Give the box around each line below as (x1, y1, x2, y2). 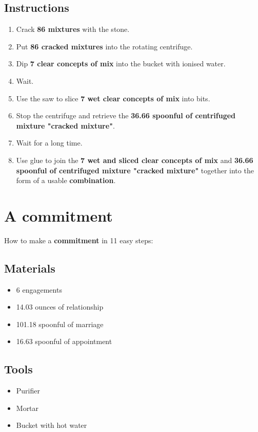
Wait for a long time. (16, 137, 83, 148)
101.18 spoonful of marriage (16, 318, 104, 329)
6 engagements (16, 284, 62, 295)
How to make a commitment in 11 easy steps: (4, 235, 153, 245)
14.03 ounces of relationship (16, 301, 104, 312)
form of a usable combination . (16, 175, 116, 186)
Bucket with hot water (16, 420, 87, 430)
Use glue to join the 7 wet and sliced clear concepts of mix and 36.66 (16, 154, 253, 165)
